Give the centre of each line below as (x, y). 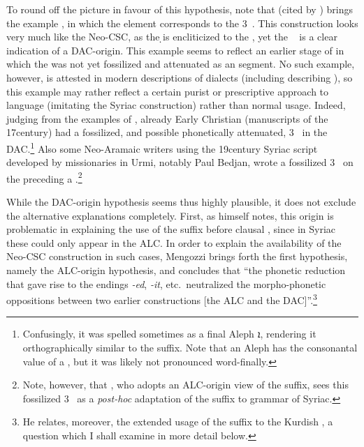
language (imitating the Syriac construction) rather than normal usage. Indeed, (176, 105)
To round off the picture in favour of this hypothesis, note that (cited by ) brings (180, 9)
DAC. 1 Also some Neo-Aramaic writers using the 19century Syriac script (162, 147)
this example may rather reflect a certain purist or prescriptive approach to (168, 91)
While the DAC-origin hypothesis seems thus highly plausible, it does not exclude (181, 202)
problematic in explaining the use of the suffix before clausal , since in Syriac (171, 229)
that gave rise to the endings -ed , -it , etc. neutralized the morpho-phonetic (166, 283)
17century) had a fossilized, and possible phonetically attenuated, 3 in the (167, 132)
